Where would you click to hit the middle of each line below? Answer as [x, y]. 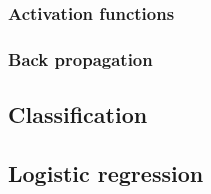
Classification [78, 114]
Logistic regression [106, 172]
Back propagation [80, 58]
